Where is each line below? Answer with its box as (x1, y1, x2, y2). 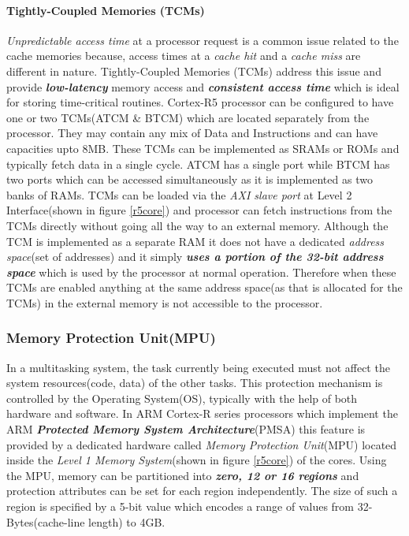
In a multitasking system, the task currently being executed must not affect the (6, 359, 390, 375)
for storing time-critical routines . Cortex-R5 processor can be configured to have (6, 94, 394, 110)
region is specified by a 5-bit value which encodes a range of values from (6, 498, 354, 515)
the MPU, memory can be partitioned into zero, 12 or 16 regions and (6, 467, 359, 483)
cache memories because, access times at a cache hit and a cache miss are (6, 47, 361, 64)
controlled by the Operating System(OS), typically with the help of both (6, 389, 358, 406)
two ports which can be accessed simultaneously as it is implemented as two (6, 171, 373, 188)
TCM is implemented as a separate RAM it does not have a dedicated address (6, 233, 385, 249)
